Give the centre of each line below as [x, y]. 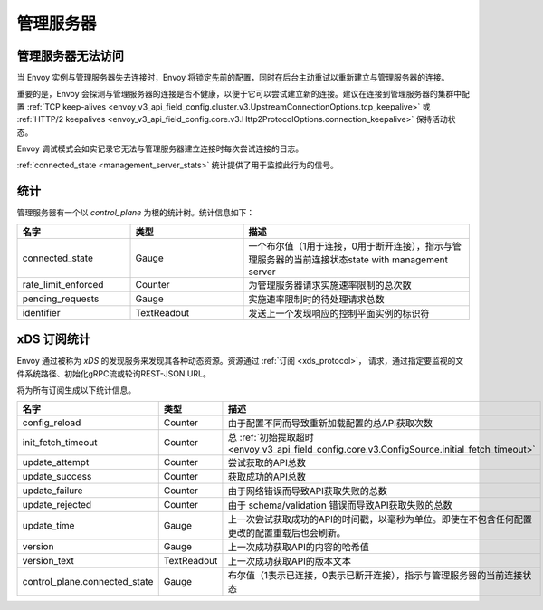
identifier [41, 312]
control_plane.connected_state [88, 582]
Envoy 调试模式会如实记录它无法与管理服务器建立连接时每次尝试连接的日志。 [160, 148]
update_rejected [57, 505]
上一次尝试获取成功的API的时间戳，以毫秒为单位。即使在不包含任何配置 [380, 519]
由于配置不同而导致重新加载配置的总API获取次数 [330, 424]
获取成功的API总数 [267, 477]
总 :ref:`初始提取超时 [271, 437]
